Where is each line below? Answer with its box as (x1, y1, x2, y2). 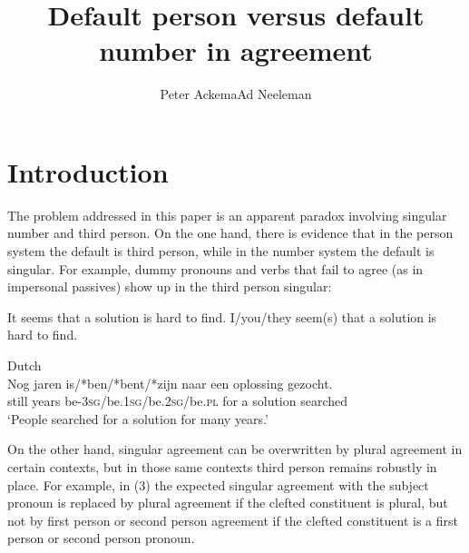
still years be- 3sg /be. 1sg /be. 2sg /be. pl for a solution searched (7, 391, 348, 410)
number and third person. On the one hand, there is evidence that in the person (7, 223, 454, 242)
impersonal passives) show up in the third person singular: (7, 277, 332, 296)
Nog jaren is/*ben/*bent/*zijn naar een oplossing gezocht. (7, 373, 333, 392)
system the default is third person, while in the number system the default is (7, 242, 435, 261)
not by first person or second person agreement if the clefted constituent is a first (7, 510, 458, 529)
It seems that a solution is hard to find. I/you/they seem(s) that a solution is (7, 307, 437, 326)
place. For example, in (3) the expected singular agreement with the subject (7, 475, 429, 494)
